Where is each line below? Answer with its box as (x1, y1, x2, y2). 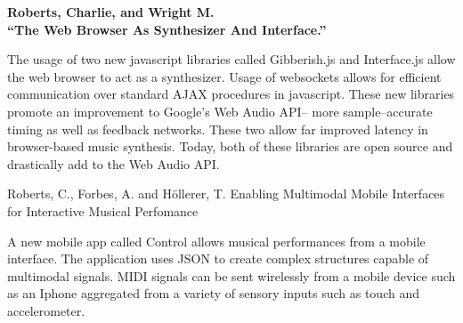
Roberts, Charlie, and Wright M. (7, 3, 215, 20)
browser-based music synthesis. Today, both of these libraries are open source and (7, 137, 453, 156)
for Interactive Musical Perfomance (7, 201, 199, 220)
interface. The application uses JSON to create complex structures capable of (7, 249, 429, 268)
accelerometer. (7, 301, 85, 319)
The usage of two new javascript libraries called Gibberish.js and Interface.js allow (7, 50, 456, 69)
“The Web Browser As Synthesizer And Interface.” (7, 20, 327, 38)
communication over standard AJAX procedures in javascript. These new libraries (7, 85, 455, 103)
